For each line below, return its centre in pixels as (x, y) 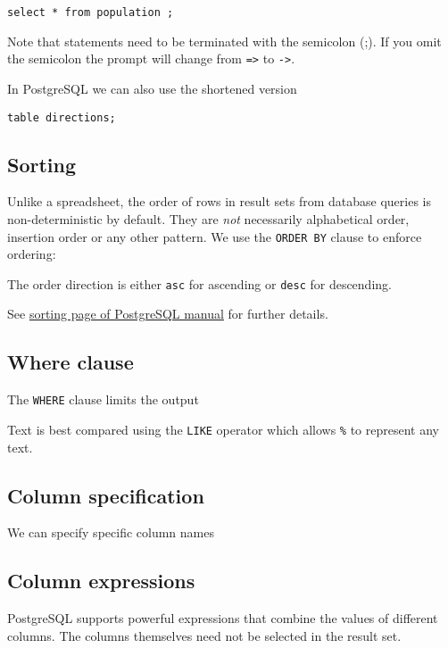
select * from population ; (91, 12)
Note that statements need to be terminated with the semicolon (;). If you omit (224, 41)
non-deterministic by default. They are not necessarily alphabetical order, (208, 218)
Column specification (106, 495)
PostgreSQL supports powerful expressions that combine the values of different (223, 618)
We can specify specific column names (111, 532)
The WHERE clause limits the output (103, 399)
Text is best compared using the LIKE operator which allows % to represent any (223, 429)
